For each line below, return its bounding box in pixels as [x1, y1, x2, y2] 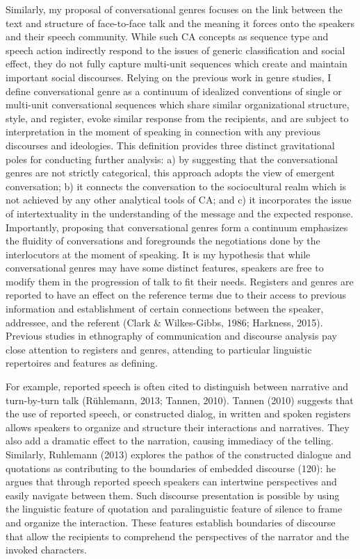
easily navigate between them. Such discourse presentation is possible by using [6, 487, 340, 502]
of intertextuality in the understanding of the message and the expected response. [6, 206, 354, 220]
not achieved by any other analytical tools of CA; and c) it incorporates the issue [6, 192, 352, 207]
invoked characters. [6, 542, 87, 557]
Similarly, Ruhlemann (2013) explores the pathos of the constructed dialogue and [6, 447, 352, 461]
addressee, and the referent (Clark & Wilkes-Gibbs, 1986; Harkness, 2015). [6, 315, 323, 329]
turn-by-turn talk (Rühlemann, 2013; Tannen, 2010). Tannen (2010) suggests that [6, 392, 354, 407]
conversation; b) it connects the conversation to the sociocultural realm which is [6, 178, 347, 193]
